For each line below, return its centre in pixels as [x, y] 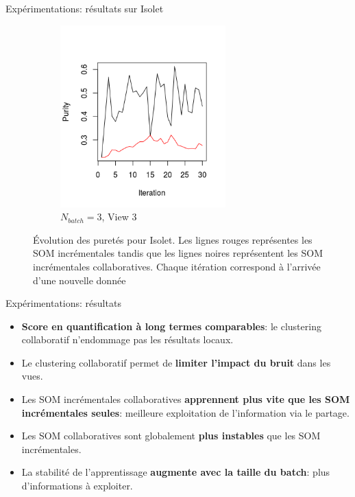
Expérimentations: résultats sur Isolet [85, 8]
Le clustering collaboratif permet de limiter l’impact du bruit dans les [176, 362]
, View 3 [119, 217]
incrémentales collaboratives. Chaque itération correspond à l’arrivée [177, 266]
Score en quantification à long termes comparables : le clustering [171, 326]
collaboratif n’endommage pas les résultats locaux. [127, 339]
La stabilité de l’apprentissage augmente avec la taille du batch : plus [176, 472]
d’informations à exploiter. [77, 486]
